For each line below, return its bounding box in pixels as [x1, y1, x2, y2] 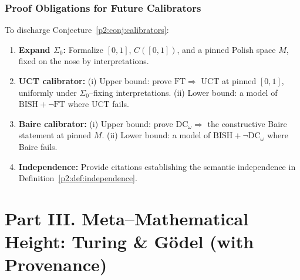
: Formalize [63, 43, 103, 55]
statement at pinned [18, 129, 92, 141]
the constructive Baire [207, 117, 287, 129]
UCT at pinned [201, 75, 257, 86]
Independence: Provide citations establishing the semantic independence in [18, 160, 296, 172]
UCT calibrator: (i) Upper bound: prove [18, 75, 172, 86]
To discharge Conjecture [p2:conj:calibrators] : [5, 24, 169, 36]
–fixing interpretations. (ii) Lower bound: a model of [89, 86, 278, 98]
